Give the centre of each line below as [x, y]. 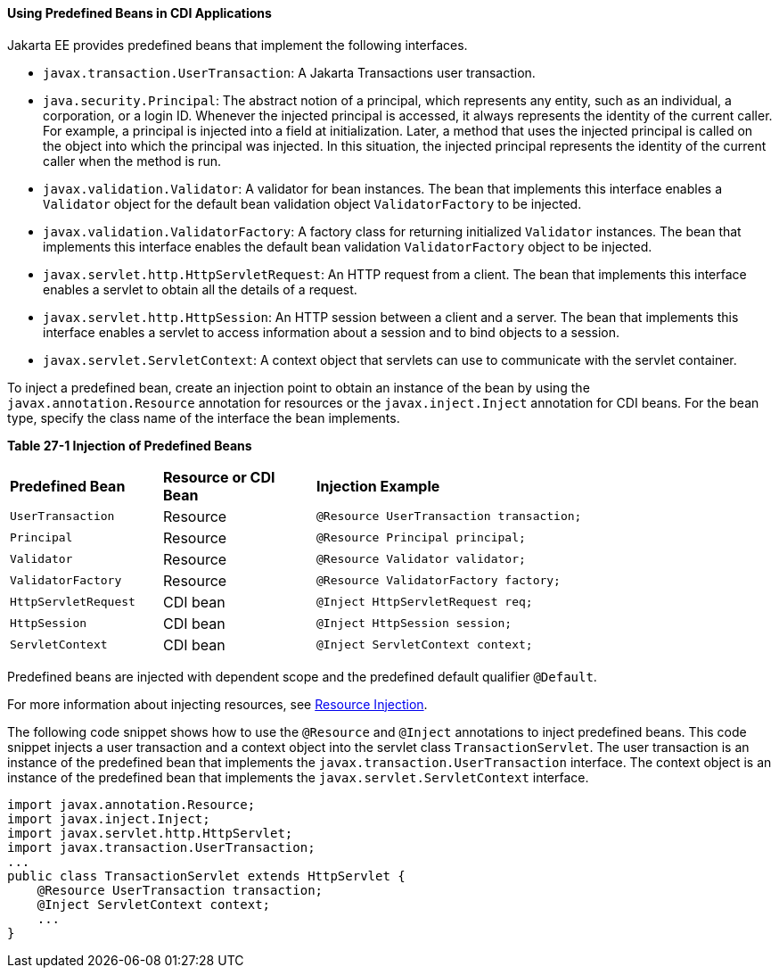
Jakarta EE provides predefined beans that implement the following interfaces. [238, 45]
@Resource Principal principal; [421, 538]
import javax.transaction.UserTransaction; [161, 847]
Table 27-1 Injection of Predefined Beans [130, 445]
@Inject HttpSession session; [414, 624]
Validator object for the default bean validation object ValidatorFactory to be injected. [312, 203]
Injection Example [378, 486]
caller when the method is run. [132, 161]
